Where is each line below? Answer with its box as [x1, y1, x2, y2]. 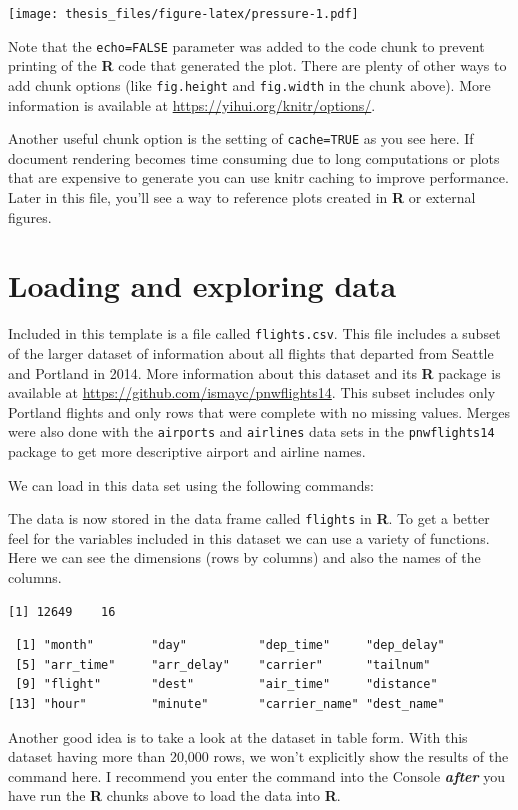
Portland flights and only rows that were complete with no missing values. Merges [8, 401, 511, 422]
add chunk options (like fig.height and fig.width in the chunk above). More [8, 74, 491, 95]
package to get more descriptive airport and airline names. [8, 441, 366, 461]
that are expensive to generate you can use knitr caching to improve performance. [8, 167, 509, 188]
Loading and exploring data [8, 265, 397, 306]
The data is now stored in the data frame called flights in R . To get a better [8, 508, 490, 529]
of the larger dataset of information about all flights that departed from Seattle [8, 342, 494, 363]
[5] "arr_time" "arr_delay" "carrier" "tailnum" [15, 657, 431, 672]
